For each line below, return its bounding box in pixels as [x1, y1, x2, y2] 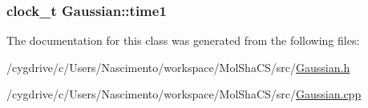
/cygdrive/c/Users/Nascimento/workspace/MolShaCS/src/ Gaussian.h [6, 58, 350, 75]
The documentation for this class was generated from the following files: [6, 32, 360, 49]
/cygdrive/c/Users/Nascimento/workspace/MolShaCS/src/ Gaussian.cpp [6, 86, 362, 102]
